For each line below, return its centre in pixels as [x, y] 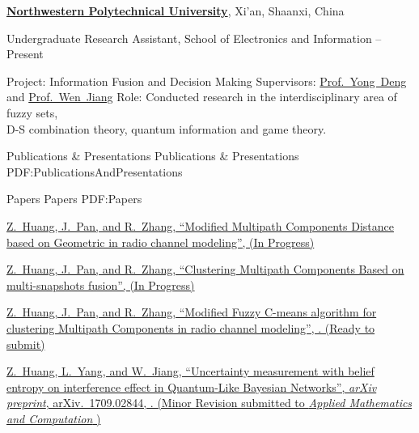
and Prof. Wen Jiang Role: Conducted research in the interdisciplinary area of [202, 97]
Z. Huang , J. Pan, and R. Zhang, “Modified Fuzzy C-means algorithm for [192, 312]
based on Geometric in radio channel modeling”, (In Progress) [161, 242]
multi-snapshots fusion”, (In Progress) [101, 284]
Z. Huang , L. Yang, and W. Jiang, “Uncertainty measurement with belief [190, 371]
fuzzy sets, [32, 112]
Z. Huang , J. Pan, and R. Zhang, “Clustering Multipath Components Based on [205, 269]
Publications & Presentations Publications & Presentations [153, 156]
